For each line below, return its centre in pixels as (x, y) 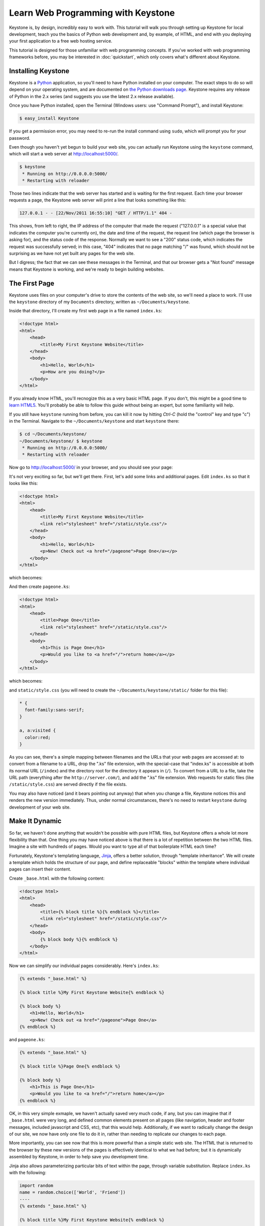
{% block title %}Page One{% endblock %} (70, 1066)
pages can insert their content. (40, 869)
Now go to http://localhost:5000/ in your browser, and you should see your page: (91, 467)
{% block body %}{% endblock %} (79, 939)
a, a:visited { (38, 730)
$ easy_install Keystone (49, 118)
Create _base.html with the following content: (57, 878)
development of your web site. (40, 807)
